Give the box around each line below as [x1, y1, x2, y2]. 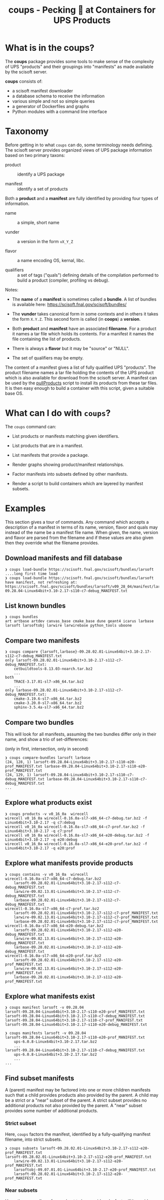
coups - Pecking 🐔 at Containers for [8, 4, 156, 16]
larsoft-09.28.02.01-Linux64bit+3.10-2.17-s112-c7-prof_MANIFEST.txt [14, 911, 159, 915]
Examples [5, 503, 46, 514]
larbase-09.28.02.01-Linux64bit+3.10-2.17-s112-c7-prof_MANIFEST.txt [14, 919, 159, 924]
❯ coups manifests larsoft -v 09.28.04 [5, 1031, 86, 1036]
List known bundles [5, 601, 66, 610]
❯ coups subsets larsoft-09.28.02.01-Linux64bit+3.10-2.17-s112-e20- [5, 1146, 150, 1151]
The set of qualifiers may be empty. [12, 355, 84, 361]
